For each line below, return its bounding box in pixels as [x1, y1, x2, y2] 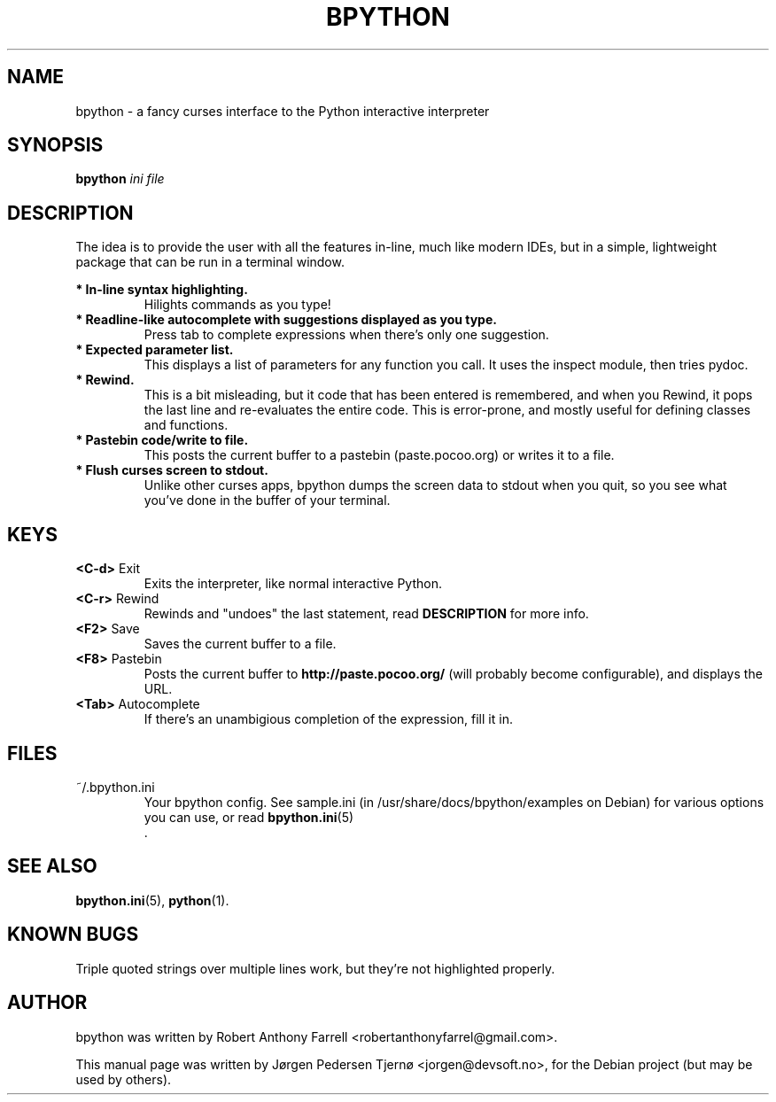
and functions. [144, 417, 229, 433]
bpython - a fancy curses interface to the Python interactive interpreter [75, 103, 490, 119]
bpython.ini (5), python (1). [75, 892, 229, 908]
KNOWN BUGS [7, 923, 139, 946]
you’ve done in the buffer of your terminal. [144, 493, 391, 508]
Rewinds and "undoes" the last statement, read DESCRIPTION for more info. [144, 606, 589, 622]
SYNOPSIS [7, 134, 104, 157]
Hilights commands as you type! [144, 297, 331, 313]
